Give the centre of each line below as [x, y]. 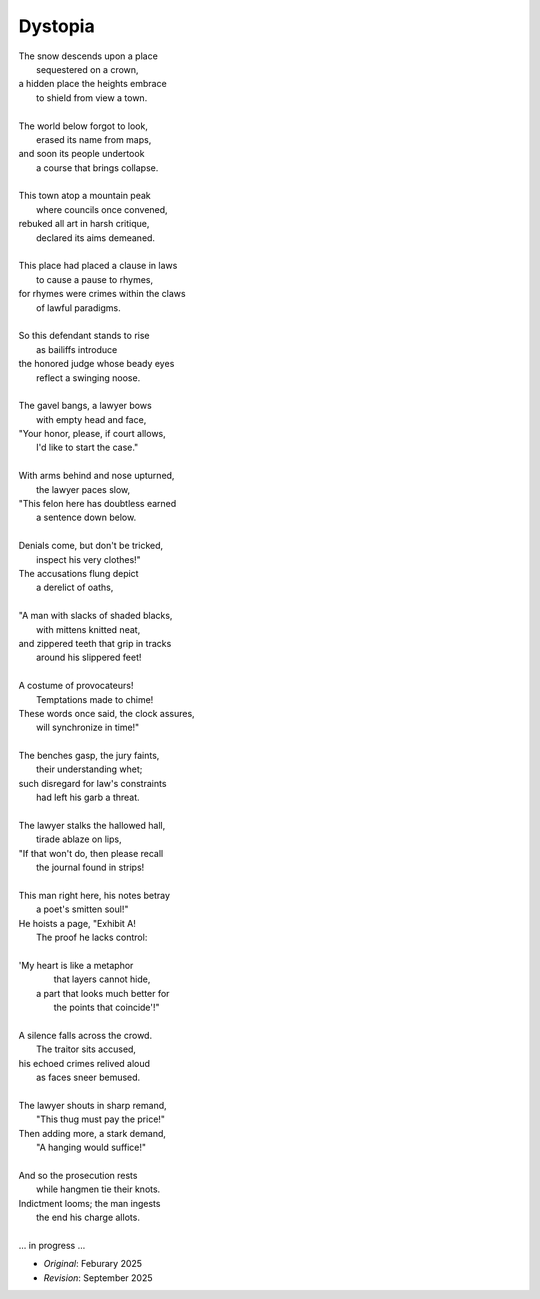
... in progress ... [52, 1245]
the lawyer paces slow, [83, 489]
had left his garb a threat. [88, 797]
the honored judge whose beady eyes [96, 364]
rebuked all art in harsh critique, [84, 224]
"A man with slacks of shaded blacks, [95, 616]
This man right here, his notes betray [94, 895]
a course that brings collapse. [97, 167]
